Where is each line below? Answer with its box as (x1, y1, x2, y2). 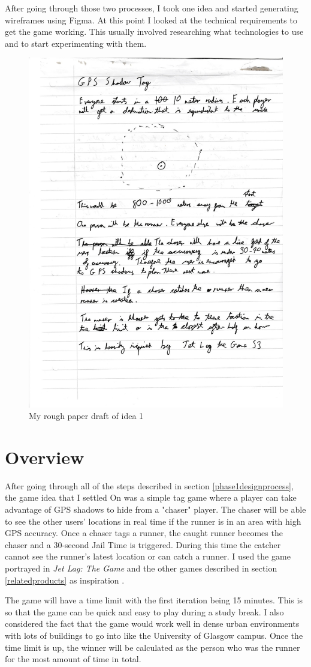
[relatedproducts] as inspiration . (5, 573, 125, 586)
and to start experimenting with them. (5, 37, 147, 49)
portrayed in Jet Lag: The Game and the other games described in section (5, 562, 277, 575)
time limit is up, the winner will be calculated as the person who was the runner (5, 641, 300, 653)
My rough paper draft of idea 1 (29, 409, 144, 422)
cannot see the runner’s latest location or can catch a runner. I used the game (5, 550, 291, 563)
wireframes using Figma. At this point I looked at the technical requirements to (5, 13, 297, 26)
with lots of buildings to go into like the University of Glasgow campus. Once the (5, 629, 303, 642)
